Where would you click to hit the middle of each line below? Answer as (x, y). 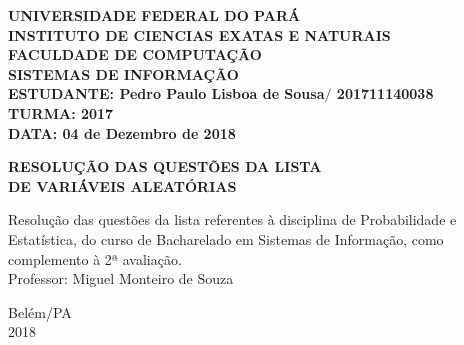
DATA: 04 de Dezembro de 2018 (122, 132)
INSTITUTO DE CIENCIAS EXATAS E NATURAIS (199, 34)
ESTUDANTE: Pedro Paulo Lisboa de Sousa (166, 93)
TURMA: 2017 (61, 112)
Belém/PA (40, 311)
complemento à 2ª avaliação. (95, 258)
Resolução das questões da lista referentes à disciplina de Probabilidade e (232, 219)
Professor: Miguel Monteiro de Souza (121, 278)
